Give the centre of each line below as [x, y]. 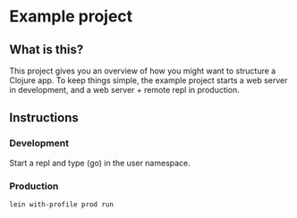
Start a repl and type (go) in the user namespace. [100, 163]
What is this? [47, 50]
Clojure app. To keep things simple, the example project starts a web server [148, 80]
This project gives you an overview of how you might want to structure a [143, 71]
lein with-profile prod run [62, 204]
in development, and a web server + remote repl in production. [124, 90]
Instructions [44, 118]
